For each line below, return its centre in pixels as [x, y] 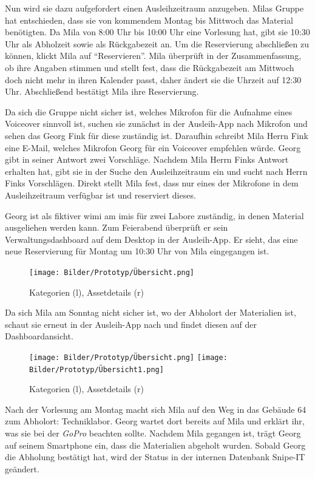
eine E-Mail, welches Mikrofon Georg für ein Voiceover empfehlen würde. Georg [153, 147]
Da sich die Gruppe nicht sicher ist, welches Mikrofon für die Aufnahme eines [149, 111]
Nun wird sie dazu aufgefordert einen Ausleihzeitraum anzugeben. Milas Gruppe [154, 8]
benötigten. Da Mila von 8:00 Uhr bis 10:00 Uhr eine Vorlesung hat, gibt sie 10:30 [157, 32]
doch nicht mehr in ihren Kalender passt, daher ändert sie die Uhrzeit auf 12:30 [153, 79]
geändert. [22, 468]
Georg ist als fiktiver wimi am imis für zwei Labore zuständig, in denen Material [154, 215]
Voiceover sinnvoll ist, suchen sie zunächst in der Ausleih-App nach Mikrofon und [156, 124]
